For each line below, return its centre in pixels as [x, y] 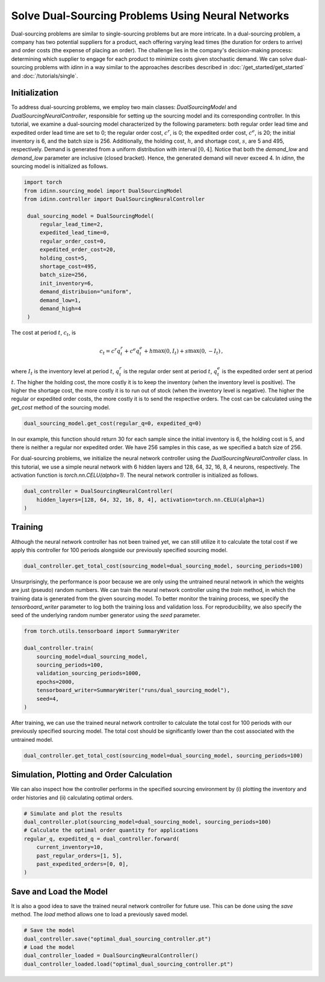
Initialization [35, 93]
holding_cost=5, [63, 258]
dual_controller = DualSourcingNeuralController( [98, 491]
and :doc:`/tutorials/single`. [45, 76]
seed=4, [48, 699]
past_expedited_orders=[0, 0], [82, 864]
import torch [43, 182]
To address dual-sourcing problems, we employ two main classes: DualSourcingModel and [124, 107]
